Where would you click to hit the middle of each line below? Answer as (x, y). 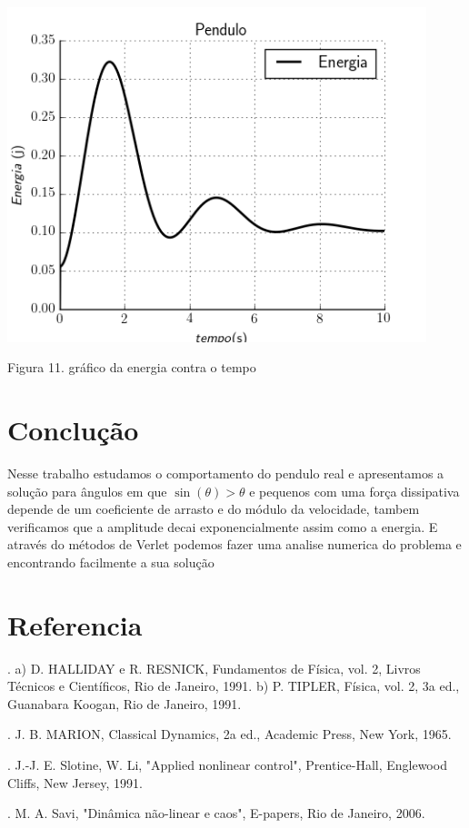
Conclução (73, 429)
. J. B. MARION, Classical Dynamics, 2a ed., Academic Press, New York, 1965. (230, 734)
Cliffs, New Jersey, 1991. (75, 782)
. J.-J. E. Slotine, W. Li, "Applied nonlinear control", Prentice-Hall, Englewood (227, 764)
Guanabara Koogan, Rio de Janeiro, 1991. (125, 703)
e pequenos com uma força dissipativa (354, 491)
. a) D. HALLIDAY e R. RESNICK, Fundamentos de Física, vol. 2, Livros (214, 668)
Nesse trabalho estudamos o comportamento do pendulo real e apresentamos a (226, 473)
